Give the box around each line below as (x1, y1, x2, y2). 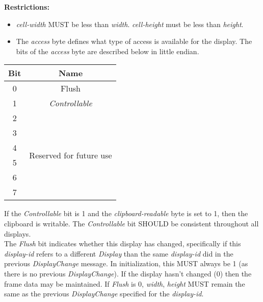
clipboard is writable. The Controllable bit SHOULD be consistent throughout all (4, 218, 259, 228)
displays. (4, 228, 31, 239)
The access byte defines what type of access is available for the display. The (16, 36, 252, 47)
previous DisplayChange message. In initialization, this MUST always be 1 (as (4, 258, 248, 269)
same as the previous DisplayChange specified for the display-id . (4, 288, 204, 299)
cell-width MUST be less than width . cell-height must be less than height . (16, 18, 244, 29)
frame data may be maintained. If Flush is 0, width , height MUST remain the (4, 278, 245, 289)
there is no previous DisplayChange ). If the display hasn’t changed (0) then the (4, 268, 252, 278)
